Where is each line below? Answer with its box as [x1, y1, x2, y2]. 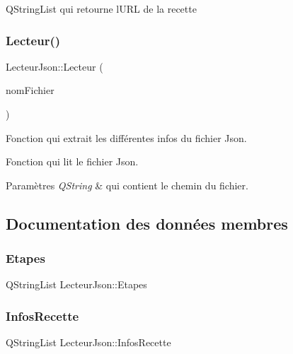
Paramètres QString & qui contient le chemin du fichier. [6, 177, 248, 192]
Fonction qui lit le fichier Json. [6, 154, 139, 169]
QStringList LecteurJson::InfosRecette [6, 335, 171, 350]
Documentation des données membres [6, 212, 288, 234]
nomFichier [6, 83, 54, 98]
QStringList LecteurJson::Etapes [6, 277, 147, 292]
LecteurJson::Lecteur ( [6, 59, 103, 73]
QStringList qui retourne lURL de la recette [6, 1, 197, 16]
